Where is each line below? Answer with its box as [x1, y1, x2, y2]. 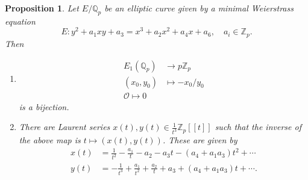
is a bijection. [19, 100, 69, 113]
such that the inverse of [215, 120, 301, 133]
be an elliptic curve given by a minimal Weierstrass [104, 2, 294, 14]
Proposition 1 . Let [5, 2, 79, 14]
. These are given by [162, 134, 237, 146]
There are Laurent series [19, 120, 110, 133]
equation [5, 14, 36, 27]
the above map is [19, 134, 81, 146]
